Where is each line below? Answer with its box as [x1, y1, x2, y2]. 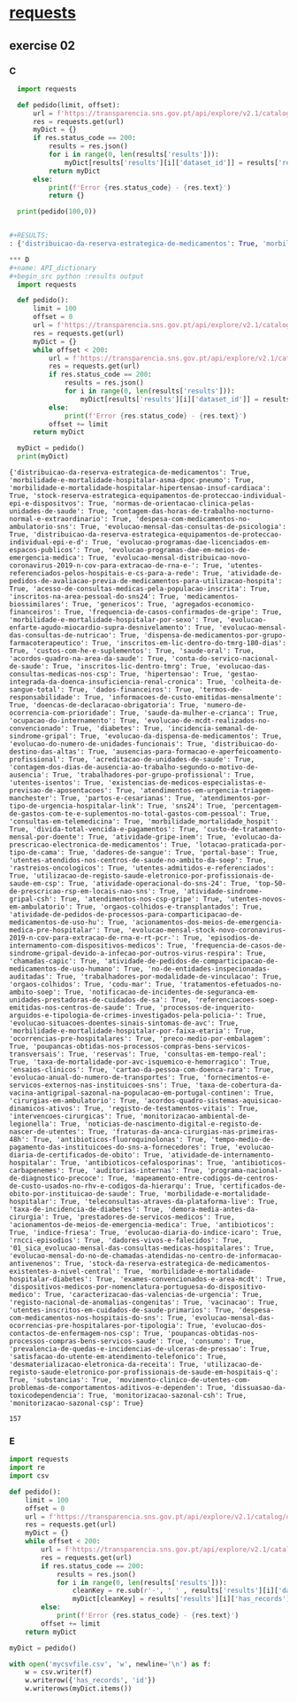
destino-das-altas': [9, 747, 86, 756]
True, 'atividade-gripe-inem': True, [88, 832, 227, 841]
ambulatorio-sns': [9, 522, 77, 531]
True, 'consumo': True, [167, 1337, 255, 1346]
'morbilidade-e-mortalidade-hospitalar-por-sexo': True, [9, 615, 224, 624]
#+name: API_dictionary [9, 263, 97, 272]
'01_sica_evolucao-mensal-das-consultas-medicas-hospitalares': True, [9, 1244, 275, 1253]
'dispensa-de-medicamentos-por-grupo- [143, 631, 287, 640]
